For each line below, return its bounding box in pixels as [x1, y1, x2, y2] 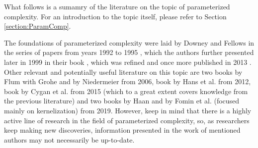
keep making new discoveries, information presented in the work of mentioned [4, 125, 241, 135]
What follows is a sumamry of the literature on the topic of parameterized [4, 1, 230, 11]
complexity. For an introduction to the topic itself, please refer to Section [4, 11, 227, 21]
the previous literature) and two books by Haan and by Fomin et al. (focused [4, 96, 240, 106]
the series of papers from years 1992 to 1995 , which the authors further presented [4, 47, 254, 57]
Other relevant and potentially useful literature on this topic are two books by [4, 66, 243, 77]
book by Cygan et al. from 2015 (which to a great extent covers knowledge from [4, 86, 248, 96]
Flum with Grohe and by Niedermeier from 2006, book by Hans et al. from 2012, [4, 76, 251, 87]
